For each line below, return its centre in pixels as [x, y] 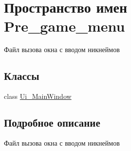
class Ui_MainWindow [38, 96]
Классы [22, 76]
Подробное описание [52, 123]
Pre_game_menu [65, 26]
